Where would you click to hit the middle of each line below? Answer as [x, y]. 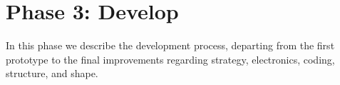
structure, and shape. [52, 73]
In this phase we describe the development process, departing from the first [170, 45]
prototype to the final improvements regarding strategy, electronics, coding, [170, 59]
